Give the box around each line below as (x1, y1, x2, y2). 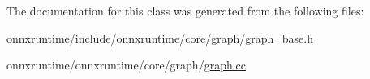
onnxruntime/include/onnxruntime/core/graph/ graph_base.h (6, 29, 313, 46)
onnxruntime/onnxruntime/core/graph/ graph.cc (6, 56, 247, 73)
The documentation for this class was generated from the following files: (6, 2, 364, 19)
